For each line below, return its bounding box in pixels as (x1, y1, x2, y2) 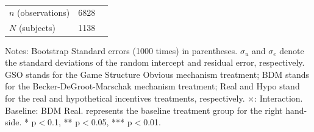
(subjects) (18, 21, 55, 33)
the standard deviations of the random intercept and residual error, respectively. (5, 56, 305, 69)
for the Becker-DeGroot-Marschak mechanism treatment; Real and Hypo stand (5, 80, 300, 92)
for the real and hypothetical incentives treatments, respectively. (5, 92, 245, 105)
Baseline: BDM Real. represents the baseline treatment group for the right (5, 103, 283, 116)
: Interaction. (254, 92, 303, 105)
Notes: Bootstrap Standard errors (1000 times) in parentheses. (5, 44, 238, 57)
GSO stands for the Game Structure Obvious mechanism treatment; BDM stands (5, 68, 309, 80)
